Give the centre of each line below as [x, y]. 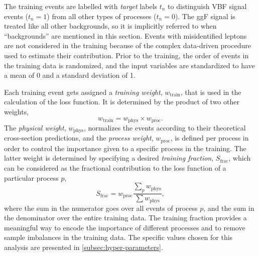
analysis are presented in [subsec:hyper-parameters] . [84, 247]
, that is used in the [211, 92]
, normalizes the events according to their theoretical [165, 127]
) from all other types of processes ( [102, 16]
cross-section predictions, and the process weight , [79, 138]
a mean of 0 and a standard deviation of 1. [70, 75]
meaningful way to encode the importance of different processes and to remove [125, 227]
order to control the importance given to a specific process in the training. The [125, 148]
